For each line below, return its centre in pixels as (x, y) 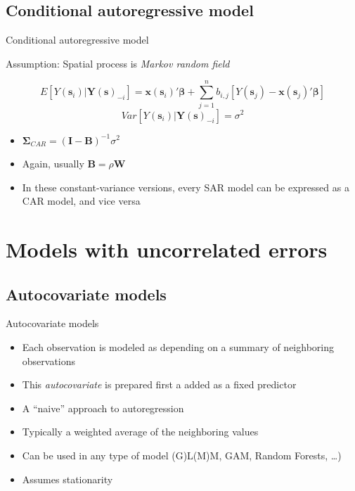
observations (49, 361)
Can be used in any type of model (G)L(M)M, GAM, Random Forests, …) (182, 455)
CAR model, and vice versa (81, 201)
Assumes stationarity (67, 479)
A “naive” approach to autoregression (103, 408)
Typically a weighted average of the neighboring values (140, 432)
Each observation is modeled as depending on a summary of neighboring (178, 347)
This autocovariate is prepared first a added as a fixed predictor (159, 384)
